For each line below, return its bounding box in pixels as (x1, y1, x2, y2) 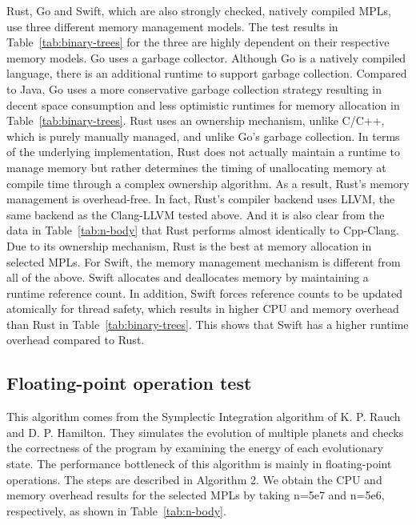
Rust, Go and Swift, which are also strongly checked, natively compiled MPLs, (6, 2, 391, 18)
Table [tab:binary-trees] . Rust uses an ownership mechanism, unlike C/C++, (6, 112, 385, 129)
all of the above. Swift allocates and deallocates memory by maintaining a (6, 269, 369, 286)
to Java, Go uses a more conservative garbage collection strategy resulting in (6, 80, 382, 97)
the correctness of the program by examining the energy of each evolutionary (6, 439, 383, 456)
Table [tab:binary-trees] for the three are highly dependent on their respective (6, 34, 390, 50)
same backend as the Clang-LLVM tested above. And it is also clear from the (6, 206, 385, 222)
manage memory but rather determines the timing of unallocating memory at (6, 158, 386, 175)
